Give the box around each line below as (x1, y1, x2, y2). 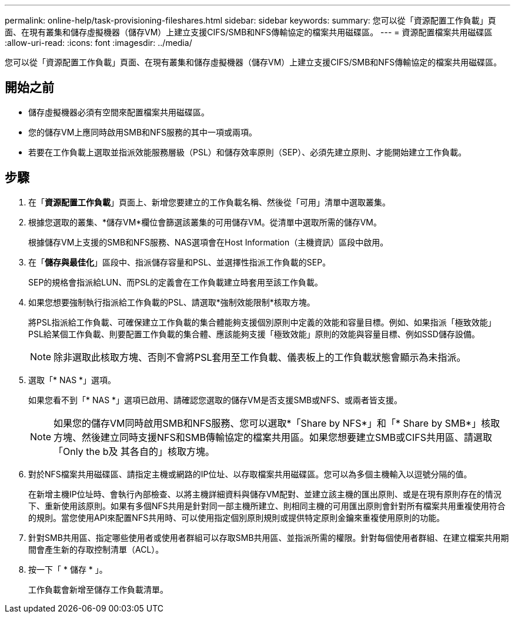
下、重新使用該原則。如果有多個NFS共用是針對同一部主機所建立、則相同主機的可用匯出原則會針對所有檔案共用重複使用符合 (28, 500, 506, 511)
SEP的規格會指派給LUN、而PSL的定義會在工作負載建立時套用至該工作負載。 (28, 277, 323, 287)
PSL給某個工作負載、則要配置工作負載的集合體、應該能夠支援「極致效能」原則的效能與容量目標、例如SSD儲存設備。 (28, 328, 480, 339)
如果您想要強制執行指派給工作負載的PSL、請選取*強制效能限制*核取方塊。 (28, 297, 315, 307)
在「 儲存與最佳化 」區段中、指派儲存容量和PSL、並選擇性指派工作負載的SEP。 (28, 257, 331, 267)
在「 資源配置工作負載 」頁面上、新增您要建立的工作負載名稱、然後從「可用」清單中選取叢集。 (28, 197, 390, 207)
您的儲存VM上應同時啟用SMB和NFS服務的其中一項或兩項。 (28, 127, 257, 137)
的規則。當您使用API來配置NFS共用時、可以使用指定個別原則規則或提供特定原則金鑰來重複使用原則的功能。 (28, 512, 445, 523)
